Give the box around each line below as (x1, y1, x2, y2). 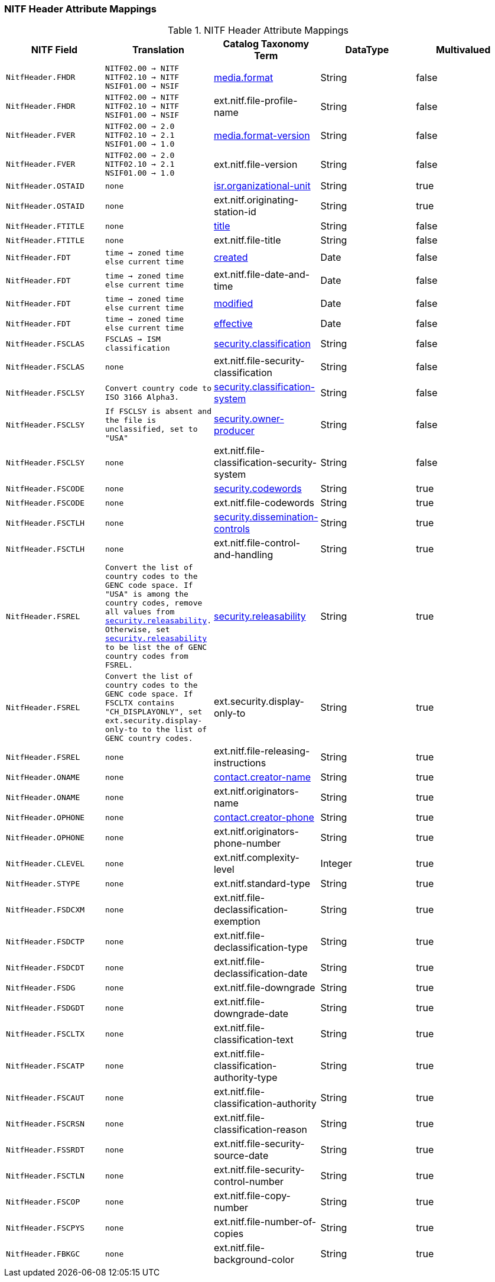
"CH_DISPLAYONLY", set (105, 707, 203, 717)
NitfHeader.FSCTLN (6, 1171, 85, 1180)
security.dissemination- (213, 511, 318, 523)
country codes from (105, 652, 188, 661)
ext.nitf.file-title (213, 234, 281, 247)
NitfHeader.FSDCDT (6, 963, 85, 972)
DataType (345, 44, 389, 56)
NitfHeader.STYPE (6, 879, 80, 888)
